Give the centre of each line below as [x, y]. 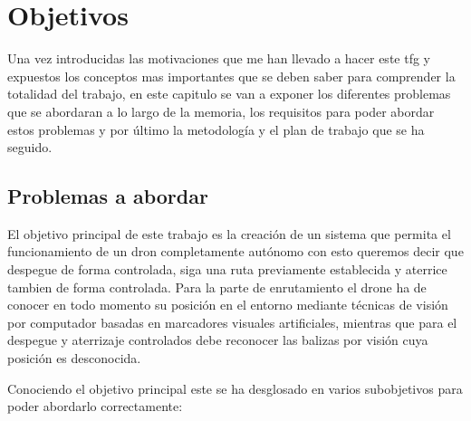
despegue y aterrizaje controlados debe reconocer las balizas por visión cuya [218, 340]
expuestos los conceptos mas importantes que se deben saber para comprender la [231, 76]
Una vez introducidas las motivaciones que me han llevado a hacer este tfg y [219, 58]
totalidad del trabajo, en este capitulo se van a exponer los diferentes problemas [229, 94]
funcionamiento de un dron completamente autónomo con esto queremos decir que [235, 251]
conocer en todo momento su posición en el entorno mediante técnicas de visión [228, 305]
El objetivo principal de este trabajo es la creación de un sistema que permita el [229, 233]
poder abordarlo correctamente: [95, 406]
